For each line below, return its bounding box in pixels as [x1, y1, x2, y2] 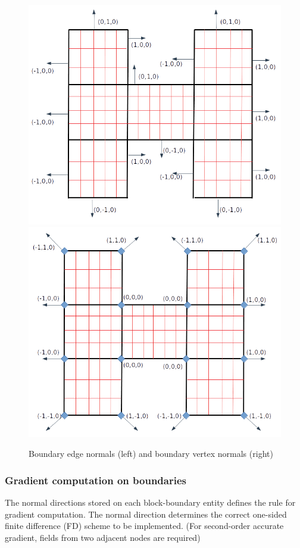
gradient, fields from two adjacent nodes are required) [5, 531, 201, 543]
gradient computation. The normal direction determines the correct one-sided [5, 507, 287, 520]
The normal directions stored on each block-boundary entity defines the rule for [5, 496, 296, 509]
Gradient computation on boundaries [5, 472, 186, 487]
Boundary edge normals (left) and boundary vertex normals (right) [29, 447, 273, 460]
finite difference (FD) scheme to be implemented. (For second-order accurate [5, 519, 284, 532]
